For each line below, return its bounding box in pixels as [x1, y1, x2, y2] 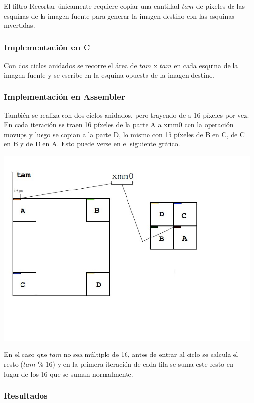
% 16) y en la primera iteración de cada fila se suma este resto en [38, 358, 233, 369]
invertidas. [4, 20, 35, 30]
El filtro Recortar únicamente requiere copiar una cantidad [4, 1, 180, 11]
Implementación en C [4, 41, 90, 53]
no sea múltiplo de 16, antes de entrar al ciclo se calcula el [63, 349, 238, 359]
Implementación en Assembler [4, 91, 125, 103]
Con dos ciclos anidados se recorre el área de [4, 60, 137, 70]
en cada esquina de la [174, 60, 238, 70]
